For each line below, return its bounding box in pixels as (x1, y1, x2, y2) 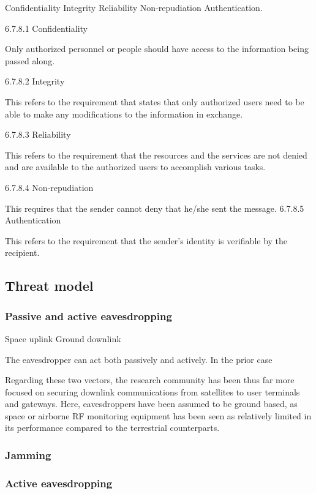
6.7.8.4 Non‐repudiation (5, 181, 94, 193)
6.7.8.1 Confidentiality (5, 21, 88, 34)
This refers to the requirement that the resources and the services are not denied (5, 148, 307, 161)
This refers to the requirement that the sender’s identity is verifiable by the (5, 234, 288, 247)
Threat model (5, 276, 94, 295)
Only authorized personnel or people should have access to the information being (5, 42, 309, 55)
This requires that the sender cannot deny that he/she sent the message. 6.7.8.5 (5, 201, 304, 214)
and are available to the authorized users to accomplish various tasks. (5, 160, 266, 173)
